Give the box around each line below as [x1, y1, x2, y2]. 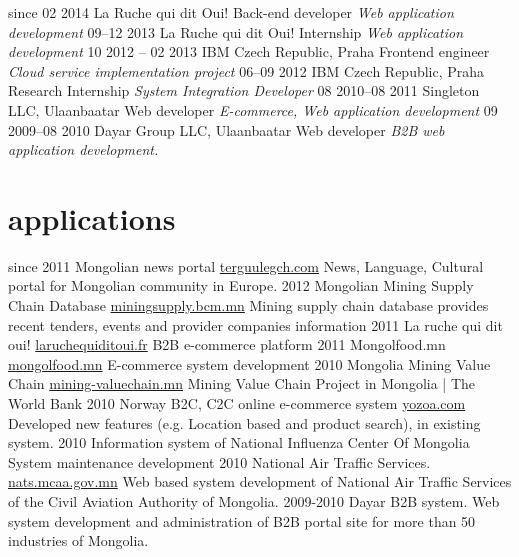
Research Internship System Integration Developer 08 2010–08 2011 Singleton [8, 80, 480, 101]
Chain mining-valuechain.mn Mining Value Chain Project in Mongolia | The [8, 373, 476, 394]
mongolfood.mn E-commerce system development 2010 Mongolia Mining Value [8, 353, 491, 374]
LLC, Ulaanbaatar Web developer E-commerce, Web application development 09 [8, 99, 498, 120]
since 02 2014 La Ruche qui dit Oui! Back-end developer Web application [8, 2, 454, 22]
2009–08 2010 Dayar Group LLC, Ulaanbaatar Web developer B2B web [8, 119, 445, 140]
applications [8, 197, 176, 238]
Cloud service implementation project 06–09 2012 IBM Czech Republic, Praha [8, 60, 485, 81]
